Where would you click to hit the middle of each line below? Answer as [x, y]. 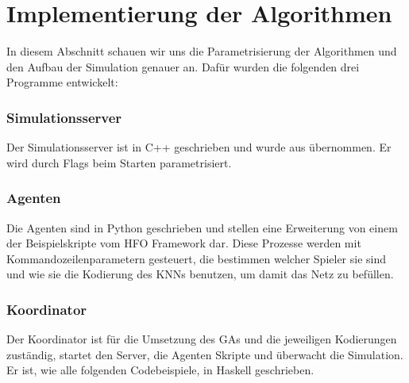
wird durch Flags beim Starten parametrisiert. [119, 162]
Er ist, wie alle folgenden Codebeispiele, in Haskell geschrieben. [160, 370]
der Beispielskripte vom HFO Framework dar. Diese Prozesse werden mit [184, 243]
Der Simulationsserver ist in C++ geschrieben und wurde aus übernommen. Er [199, 147]
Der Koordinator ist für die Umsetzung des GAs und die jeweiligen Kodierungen [202, 339]
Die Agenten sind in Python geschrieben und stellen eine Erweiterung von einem [202, 227]
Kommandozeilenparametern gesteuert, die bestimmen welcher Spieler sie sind [197, 258]
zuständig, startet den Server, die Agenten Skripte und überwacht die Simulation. [205, 354]
